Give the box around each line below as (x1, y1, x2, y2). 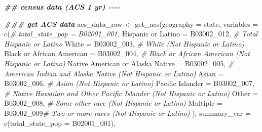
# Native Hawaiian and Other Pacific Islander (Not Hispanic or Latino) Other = (4, 87, 258, 98)
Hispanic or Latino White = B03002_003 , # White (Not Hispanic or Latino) (4, 38, 245, 49)
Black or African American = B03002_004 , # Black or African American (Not (4, 48, 250, 59)
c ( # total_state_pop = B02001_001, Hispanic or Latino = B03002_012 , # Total (4, 28, 258, 39)
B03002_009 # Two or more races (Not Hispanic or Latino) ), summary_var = (4, 107, 251, 118)
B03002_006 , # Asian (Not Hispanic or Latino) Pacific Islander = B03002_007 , (4, 78, 254, 89)
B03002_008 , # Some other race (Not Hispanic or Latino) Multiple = (4, 98, 222, 108)
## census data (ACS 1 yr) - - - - (4, 2, 120, 12)
